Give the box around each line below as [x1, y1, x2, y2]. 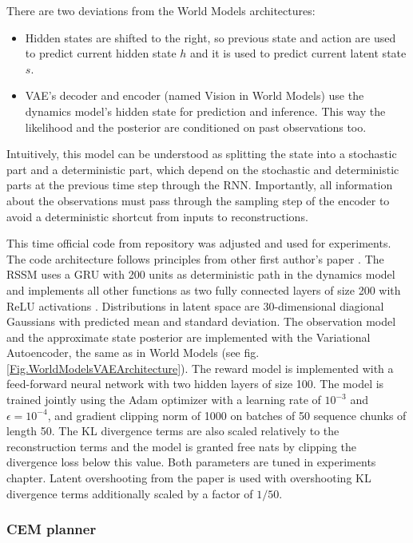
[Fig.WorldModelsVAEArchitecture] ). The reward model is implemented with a [6, 359, 394, 376]
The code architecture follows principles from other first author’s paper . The [6, 250, 384, 267]
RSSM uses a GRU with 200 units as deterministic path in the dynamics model [6, 266, 395, 283]
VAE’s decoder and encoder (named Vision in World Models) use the [25, 87, 364, 104]
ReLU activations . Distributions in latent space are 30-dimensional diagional [6, 297, 384, 314]
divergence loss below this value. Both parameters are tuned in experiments [6, 454, 376, 470]
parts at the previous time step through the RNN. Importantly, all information [6, 176, 393, 193]
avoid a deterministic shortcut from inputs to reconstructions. [6, 208, 308, 224]
